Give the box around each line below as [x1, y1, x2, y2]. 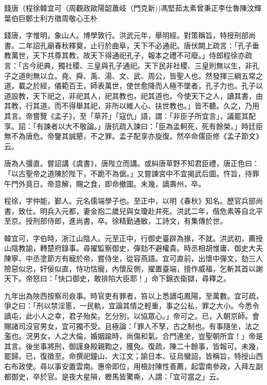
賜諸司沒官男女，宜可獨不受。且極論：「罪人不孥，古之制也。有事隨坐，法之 [4, 320, 259, 331]
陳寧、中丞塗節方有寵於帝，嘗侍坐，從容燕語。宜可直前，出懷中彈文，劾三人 [4, 253, 263, 264]
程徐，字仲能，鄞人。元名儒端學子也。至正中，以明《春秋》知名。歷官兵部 [4, 195, 256, 206]
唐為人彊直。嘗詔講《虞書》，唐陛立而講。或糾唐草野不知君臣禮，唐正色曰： [4, 158, 259, 169]
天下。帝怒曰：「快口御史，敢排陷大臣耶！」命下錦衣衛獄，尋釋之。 [4, 273, 231, 284]
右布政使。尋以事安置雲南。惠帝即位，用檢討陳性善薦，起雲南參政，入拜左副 [4, 361, 263, 371]
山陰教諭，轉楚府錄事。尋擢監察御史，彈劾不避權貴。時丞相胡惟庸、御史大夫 [4, 243, 263, 253]
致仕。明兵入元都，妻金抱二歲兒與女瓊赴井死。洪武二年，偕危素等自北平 [18, 205, 263, 216]
